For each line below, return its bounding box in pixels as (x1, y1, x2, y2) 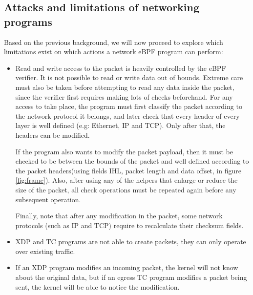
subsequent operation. (15, 194, 81, 204)
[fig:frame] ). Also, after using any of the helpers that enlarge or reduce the (15, 175, 238, 185)
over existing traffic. (15, 246, 75, 256)
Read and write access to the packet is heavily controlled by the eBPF (15, 63, 226, 73)
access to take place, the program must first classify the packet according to (15, 101, 242, 111)
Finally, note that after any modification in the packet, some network (15, 211, 223, 221)
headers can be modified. (15, 129, 90, 140)
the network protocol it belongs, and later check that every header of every (15, 110, 240, 121)
